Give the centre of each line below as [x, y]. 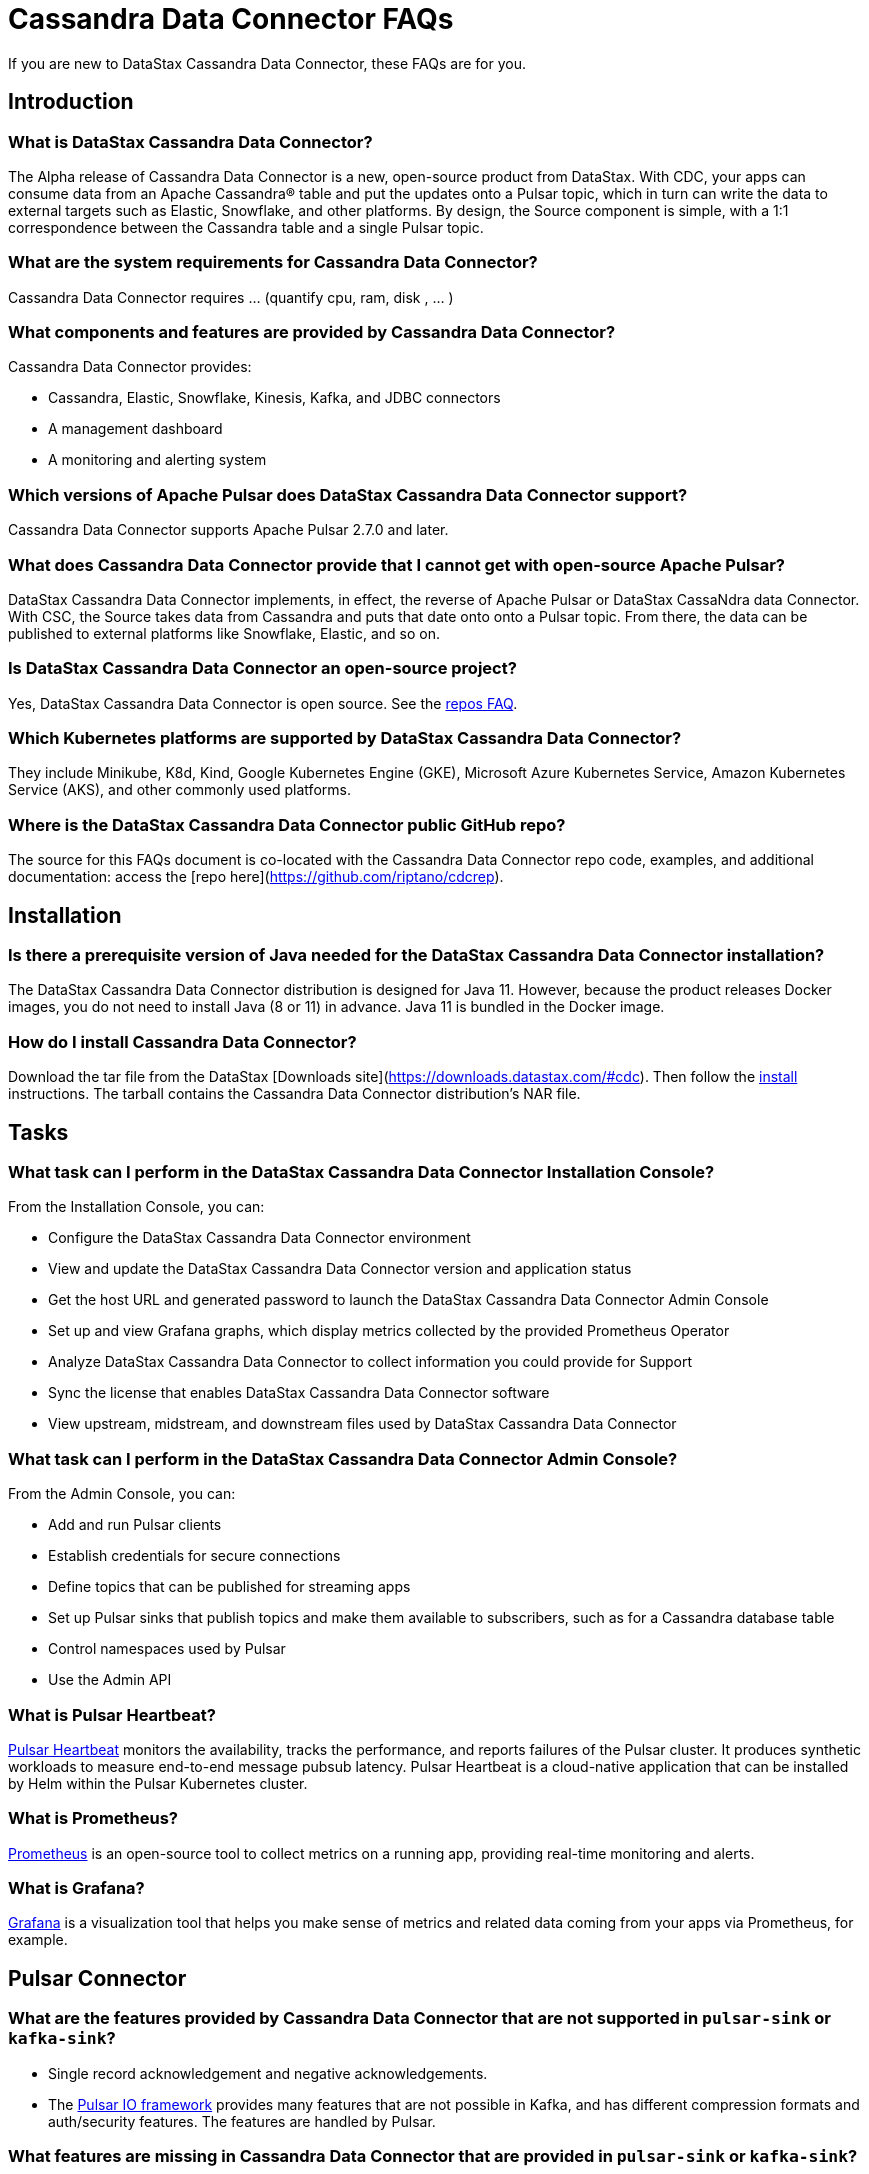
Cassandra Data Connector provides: [130, 367]
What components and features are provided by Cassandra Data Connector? [312, 332]
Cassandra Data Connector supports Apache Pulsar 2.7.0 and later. [228, 530]
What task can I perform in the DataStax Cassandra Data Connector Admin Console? [343, 1458]
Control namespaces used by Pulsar [167, 1649]
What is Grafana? [76, 1888]
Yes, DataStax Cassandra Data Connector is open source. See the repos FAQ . [263, 703]
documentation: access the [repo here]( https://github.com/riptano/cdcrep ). [256, 877]
